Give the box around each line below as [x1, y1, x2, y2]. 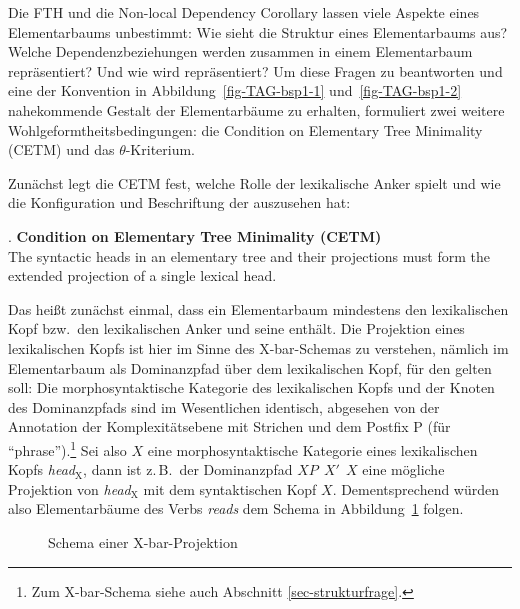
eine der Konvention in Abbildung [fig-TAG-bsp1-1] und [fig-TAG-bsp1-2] [8, 80, 462, 101]
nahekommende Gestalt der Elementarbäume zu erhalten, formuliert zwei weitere [8, 99, 505, 120]
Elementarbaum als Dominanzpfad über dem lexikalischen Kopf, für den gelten [8, 357, 492, 378]
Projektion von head [8, 478, 131, 499]
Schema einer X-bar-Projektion [48, 531, 238, 552]
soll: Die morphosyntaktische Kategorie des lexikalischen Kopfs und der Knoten [8, 377, 495, 398]
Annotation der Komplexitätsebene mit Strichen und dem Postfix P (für [8, 416, 451, 437]
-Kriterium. [125, 139, 196, 160]
